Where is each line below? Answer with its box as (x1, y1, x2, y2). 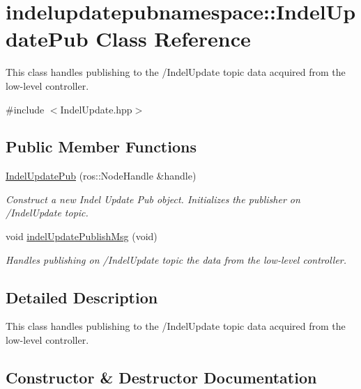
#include (6, 102, 45, 116)
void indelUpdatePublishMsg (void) (6, 229, 158, 244)
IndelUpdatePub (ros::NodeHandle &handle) (6, 168, 197, 183)
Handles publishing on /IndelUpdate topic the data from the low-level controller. (6, 252, 347, 267)
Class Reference (95, 24, 251, 53)
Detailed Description (6, 286, 158, 308)
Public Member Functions (6, 136, 197, 157)
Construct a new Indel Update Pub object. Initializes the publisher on (6, 191, 300, 206)
